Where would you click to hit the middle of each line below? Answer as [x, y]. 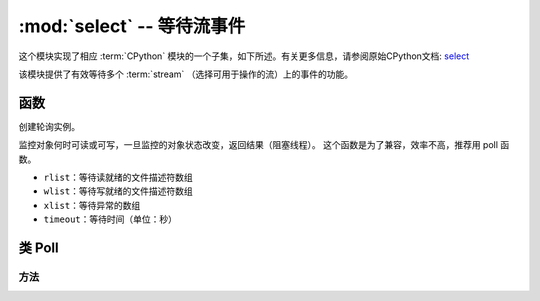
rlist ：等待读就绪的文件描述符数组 [118, 177]
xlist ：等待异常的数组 [92, 205]
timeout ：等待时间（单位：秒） [110, 219]
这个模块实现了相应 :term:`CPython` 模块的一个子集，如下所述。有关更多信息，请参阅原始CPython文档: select [244, 56]
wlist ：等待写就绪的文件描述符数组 [118, 191]
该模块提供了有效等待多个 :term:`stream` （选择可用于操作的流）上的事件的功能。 [186, 74]
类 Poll [38, 248]
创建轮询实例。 [49, 126]
